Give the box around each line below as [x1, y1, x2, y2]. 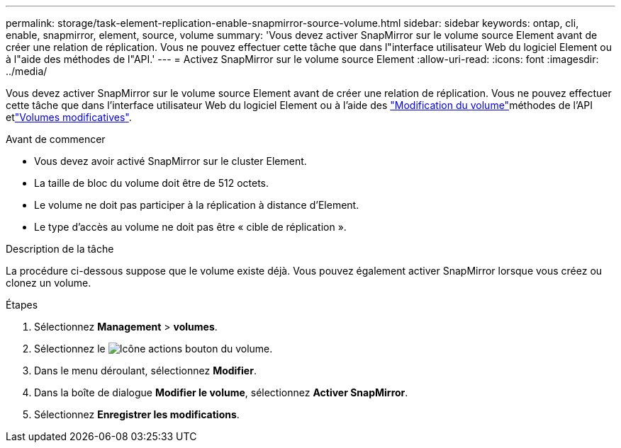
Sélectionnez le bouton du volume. [34, 343, 273, 355]
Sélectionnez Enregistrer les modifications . [34, 408, 240, 420]
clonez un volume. [6, 277, 91, 289]
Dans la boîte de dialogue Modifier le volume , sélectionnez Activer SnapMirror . [34, 386, 408, 398]
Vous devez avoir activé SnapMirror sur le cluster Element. [34, 155, 307, 167]
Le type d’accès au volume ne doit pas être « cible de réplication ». [34, 221, 347, 233]
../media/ [6, 65, 47, 77]
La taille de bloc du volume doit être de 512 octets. [34, 177, 269, 189]
